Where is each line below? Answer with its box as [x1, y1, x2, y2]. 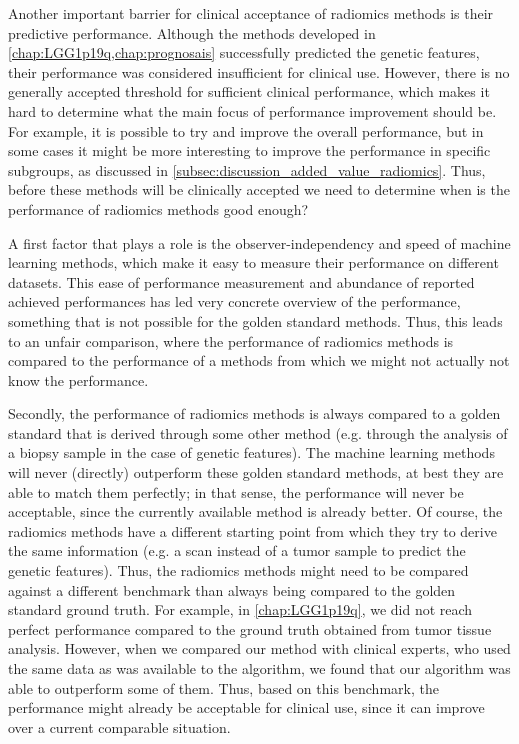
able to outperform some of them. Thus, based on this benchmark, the [8, 677, 439, 698]
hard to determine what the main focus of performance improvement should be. [8, 100, 497, 121]
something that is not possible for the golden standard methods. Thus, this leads [8, 310, 503, 331]
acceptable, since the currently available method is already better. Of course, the [8, 501, 503, 522]
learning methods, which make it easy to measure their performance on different [8, 252, 499, 273]
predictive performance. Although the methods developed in [8, 22, 376, 43]
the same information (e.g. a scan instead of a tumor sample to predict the [8, 540, 466, 561]
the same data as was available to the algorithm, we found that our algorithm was [8, 658, 511, 678]
